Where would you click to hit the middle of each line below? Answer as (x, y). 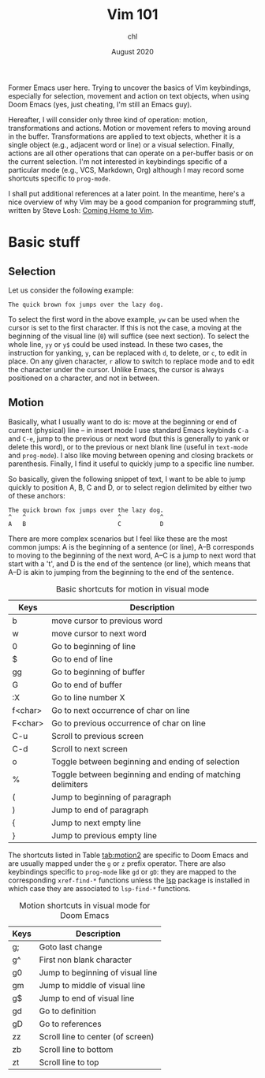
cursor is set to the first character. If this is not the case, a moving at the (125, 327)
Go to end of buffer (86, 684)
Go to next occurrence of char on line (121, 710)
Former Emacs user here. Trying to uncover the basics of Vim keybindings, (130, 88)
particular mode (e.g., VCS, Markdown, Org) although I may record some (126, 170)
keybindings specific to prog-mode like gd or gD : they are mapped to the (122, 871)
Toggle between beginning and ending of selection (146, 761)
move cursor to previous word (107, 621)
